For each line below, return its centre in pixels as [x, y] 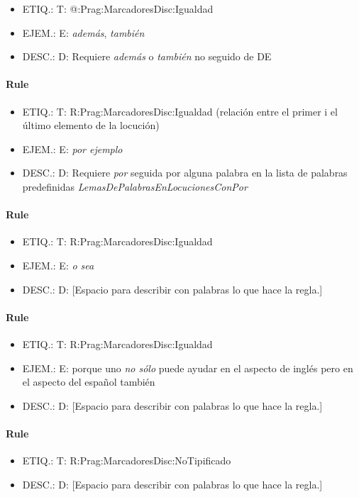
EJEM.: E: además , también [83, 32]
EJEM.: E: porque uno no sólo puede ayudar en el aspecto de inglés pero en [188, 368]
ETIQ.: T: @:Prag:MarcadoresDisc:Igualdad [118, 9]
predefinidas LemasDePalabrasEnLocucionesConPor [135, 186]
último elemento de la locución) [91, 125]
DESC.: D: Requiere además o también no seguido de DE [147, 56]
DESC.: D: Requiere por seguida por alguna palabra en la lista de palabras [185, 173]
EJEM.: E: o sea [58, 265]
